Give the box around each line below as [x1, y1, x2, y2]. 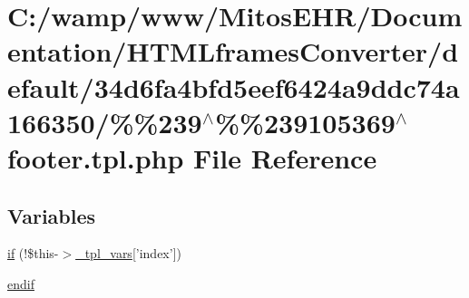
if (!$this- [7, 244, 59, 263]
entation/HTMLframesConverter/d [7, 33, 459, 70]
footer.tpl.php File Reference [7, 139, 377, 176]
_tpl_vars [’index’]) [75, 244, 181, 263]
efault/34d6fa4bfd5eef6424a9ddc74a [7, 68, 460, 105]
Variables [7, 201, 96, 229]
